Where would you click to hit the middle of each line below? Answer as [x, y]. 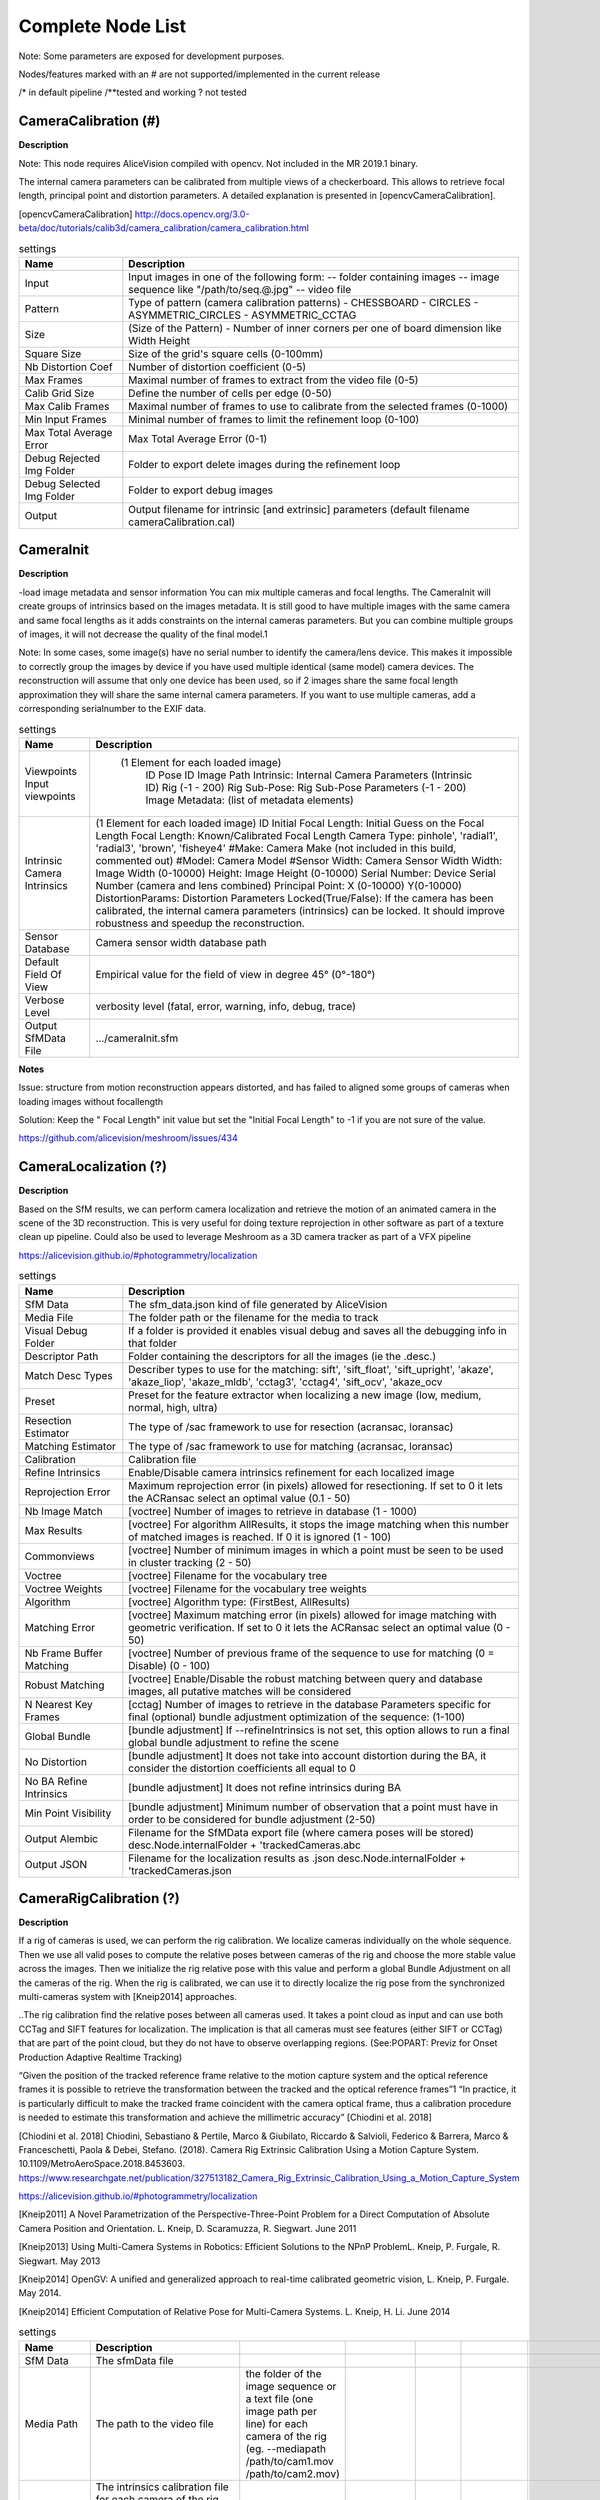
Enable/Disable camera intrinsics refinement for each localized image [291, 1472]
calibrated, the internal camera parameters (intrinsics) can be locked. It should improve [300, 910]
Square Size [53, 353]
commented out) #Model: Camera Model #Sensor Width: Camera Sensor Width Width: [299, 860]
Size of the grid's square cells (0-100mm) [226, 353]
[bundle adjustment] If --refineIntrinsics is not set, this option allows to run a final [319, 1730]
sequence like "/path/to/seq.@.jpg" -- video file [240, 289]
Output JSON [56, 1864]
